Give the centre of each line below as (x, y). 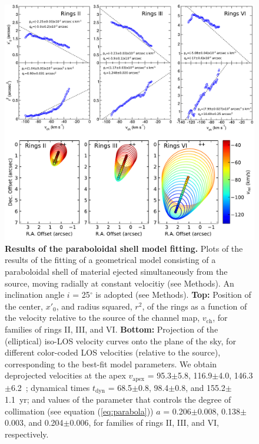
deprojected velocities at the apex (65, 375)
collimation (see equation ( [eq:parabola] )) (79, 411)
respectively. (27, 434)
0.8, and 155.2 (200, 387)
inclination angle (35, 295)
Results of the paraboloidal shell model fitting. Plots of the (124, 248)
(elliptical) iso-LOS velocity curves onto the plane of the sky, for (120, 341)
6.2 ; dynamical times (50, 387)
